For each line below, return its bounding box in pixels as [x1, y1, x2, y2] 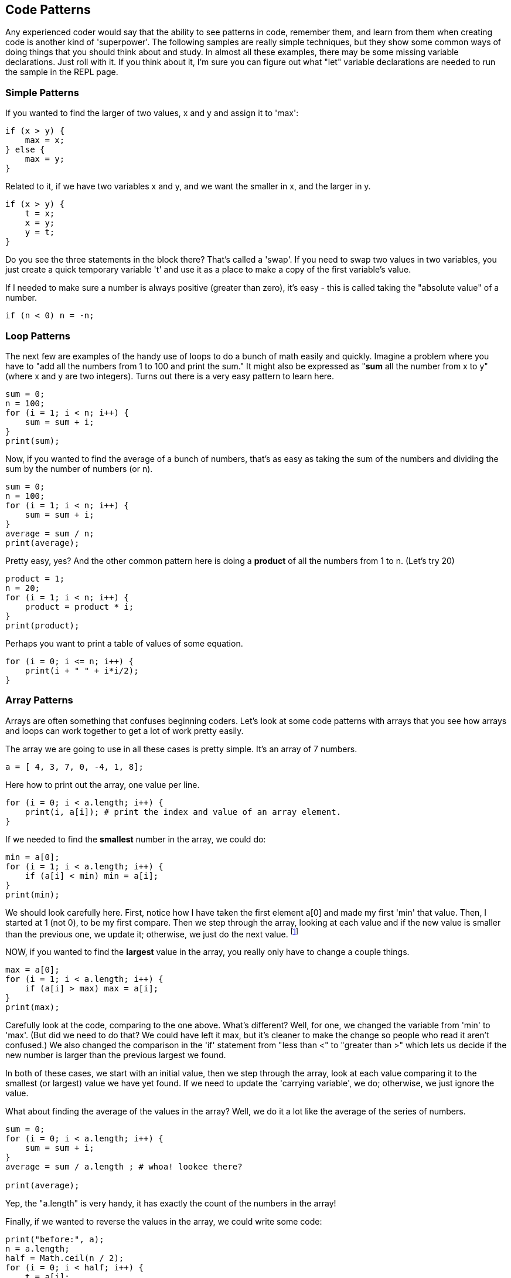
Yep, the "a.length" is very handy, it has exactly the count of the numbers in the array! [5, 1198, 336, 1209]
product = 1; [5, 573, 65, 583]
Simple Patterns [5, 86, 79, 98]
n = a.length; [5, 1244, 70, 1254]
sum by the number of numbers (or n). [5, 463, 153, 474]
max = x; [25, 135, 65, 145]
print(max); [5, 1002, 60, 1012]
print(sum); [5, 436, 60, 446]
